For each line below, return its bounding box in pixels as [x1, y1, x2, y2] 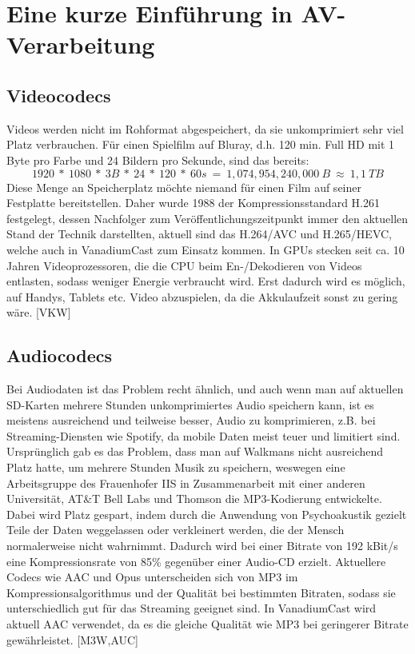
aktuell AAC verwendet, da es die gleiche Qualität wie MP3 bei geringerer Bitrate [6, 616, 409, 632]
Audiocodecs [6, 343, 113, 368]
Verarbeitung [6, 28, 155, 61]
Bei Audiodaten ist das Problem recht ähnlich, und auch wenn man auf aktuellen [6, 381, 404, 397]
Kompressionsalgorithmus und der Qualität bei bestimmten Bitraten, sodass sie [6, 584, 396, 600]
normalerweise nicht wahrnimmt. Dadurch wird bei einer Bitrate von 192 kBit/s [6, 537, 398, 554]
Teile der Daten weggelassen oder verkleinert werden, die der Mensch [6, 521, 345, 538]
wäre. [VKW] [6, 304, 71, 321]
